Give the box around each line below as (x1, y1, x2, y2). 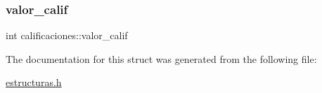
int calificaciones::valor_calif (6, 28, 128, 43)
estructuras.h (6, 75, 62, 90)
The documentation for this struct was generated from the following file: (6, 51, 317, 66)
